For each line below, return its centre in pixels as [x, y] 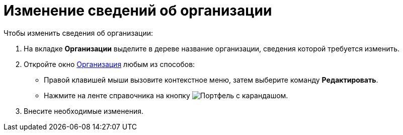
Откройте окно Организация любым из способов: [109, 64]
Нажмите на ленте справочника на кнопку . [166, 95]
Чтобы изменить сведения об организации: [78, 33]
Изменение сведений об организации [138, 11]
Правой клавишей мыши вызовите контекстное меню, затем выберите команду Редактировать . [211, 80]
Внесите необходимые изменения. [84, 111]
